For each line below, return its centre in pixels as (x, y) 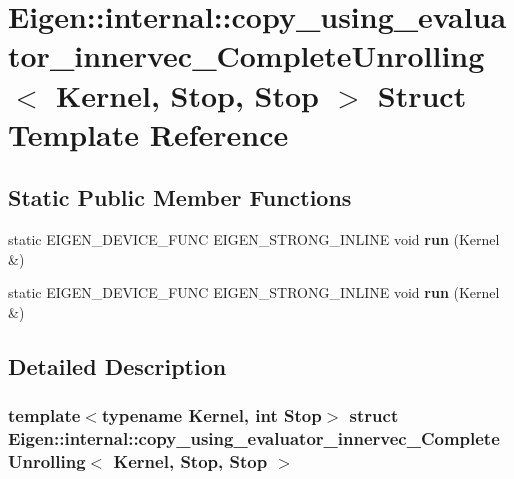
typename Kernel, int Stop (211, 415)
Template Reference (148, 133)
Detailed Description (117, 365)
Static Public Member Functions (180, 197)
